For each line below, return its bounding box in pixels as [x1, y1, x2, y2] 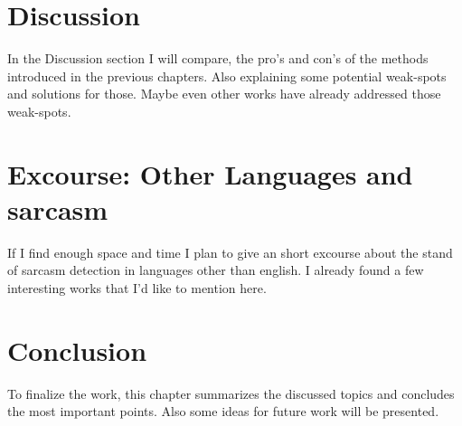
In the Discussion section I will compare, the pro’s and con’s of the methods [7, 49, 429, 68]
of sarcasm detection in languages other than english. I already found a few [7, 260, 424, 279]
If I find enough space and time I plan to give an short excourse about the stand [7, 242, 453, 261]
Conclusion [7, 331, 147, 368]
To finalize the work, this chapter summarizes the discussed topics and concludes [7, 383, 455, 402]
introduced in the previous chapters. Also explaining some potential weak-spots [7, 66, 447, 85]
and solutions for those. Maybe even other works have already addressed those [7, 84, 441, 103]
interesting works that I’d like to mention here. [7, 279, 267, 297]
